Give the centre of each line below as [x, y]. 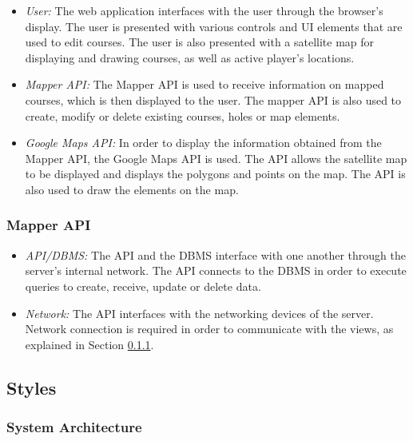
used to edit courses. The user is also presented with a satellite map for [200, 42]
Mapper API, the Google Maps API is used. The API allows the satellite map [216, 158]
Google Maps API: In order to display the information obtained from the [203, 143]
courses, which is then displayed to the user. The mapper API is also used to [213, 99]
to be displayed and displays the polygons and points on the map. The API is [215, 174]
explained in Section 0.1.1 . [89, 344]
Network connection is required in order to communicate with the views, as [209, 329]
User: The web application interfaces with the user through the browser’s [204, 10]
